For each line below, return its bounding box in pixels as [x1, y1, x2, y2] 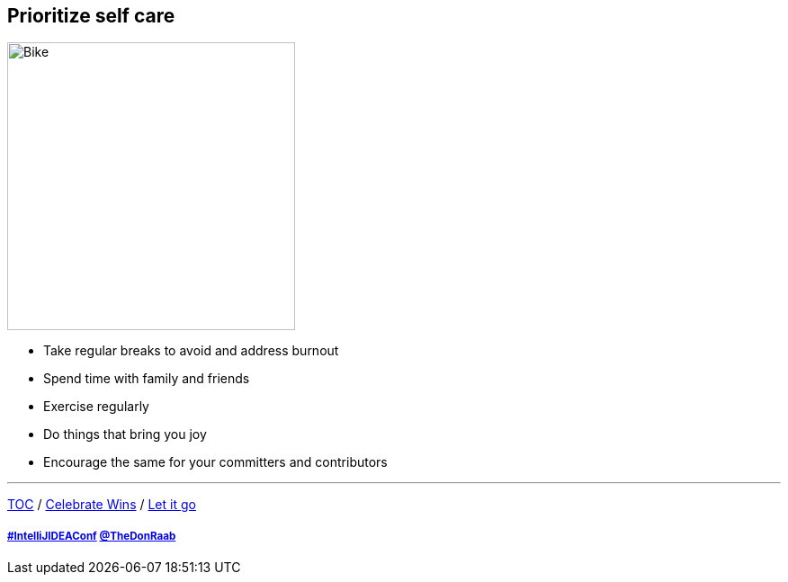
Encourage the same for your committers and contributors [43, 454, 388, 470]
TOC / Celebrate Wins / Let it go [7, 497, 196, 513]
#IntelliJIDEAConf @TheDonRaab [7, 529, 176, 542]
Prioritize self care [7, 4, 175, 27]
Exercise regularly [43, 398, 149, 415]
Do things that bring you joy [43, 426, 207, 443]
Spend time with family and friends [43, 371, 250, 387]
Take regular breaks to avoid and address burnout [43, 343, 339, 359]
